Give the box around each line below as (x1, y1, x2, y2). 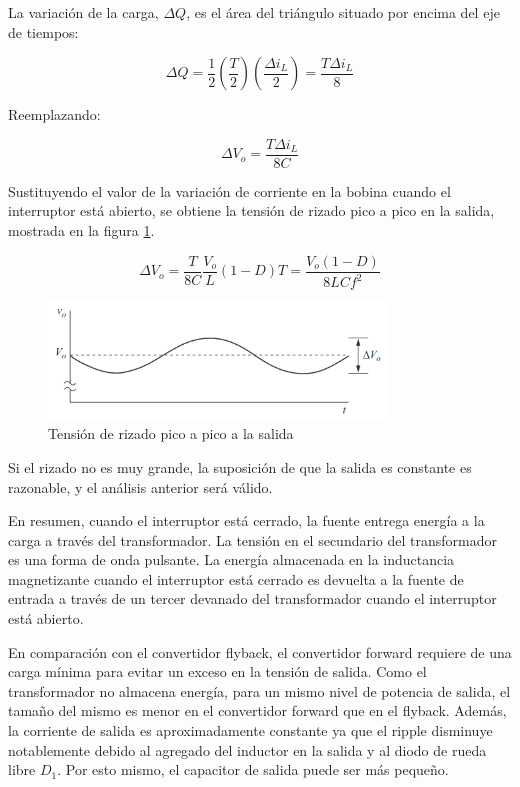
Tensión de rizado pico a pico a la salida (48, 423, 294, 444)
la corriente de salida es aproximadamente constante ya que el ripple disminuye (8, 720, 493, 741)
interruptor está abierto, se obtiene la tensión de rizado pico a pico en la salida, (8, 200, 495, 221)
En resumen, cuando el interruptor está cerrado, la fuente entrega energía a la (8, 510, 485, 531)
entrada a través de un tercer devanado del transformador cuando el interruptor (8, 588, 497, 609)
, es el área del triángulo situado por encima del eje (186, 2, 500, 22)
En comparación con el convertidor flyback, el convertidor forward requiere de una (8, 641, 512, 662)
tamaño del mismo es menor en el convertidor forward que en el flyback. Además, (8, 700, 507, 721)
